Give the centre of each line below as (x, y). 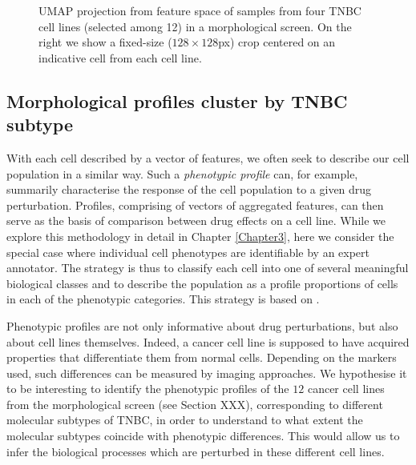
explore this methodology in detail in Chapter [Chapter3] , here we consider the (200, 236)
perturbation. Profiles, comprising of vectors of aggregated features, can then (195, 204)
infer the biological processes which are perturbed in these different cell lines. (196, 451)
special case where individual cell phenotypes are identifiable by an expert (188, 252)
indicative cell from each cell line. (120, 57)
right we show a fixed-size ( (105, 42)
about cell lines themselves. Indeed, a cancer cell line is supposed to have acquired (208, 341)
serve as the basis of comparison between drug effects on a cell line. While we (196, 220)
